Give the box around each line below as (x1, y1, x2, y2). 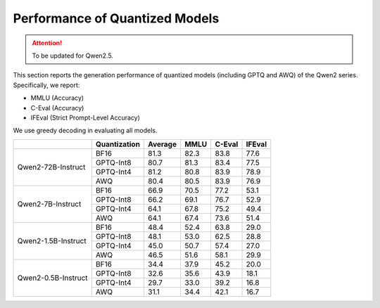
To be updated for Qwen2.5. (32, 51, 114, 60)
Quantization (95, 139, 141, 149)
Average (148, 139, 177, 149)
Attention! (32, 39, 63, 47)
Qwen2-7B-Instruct (17, 199, 82, 209)
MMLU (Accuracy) (30, 94, 84, 102)
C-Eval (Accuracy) (30, 103, 84, 112)
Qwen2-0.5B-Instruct (17, 273, 88, 283)
